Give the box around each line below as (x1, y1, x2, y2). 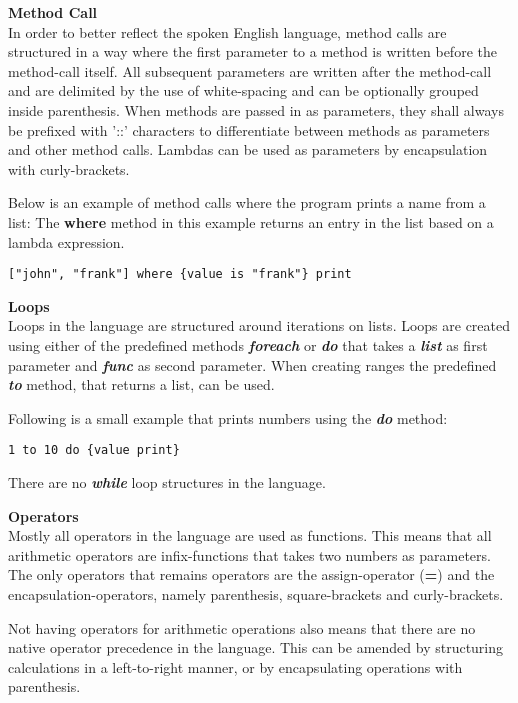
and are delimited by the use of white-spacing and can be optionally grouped (8, 80, 479, 101)
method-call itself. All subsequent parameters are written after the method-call (8, 60, 492, 81)
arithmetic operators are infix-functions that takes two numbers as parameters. (8, 544, 491, 565)
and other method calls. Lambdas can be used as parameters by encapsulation (8, 139, 488, 160)
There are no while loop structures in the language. (8, 472, 326, 492)
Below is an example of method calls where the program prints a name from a (8, 192, 486, 213)
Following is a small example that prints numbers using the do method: (8, 407, 448, 428)
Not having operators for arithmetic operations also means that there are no (8, 617, 476, 638)
